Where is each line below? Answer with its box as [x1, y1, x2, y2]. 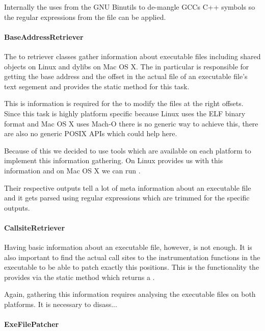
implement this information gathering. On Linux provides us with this [4, 155, 223, 166]
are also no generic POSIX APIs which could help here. [4, 128, 177, 139]
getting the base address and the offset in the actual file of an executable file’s [4, 71, 248, 82]
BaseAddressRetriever [4, 31, 84, 42]
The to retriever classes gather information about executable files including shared [4, 50, 261, 61]
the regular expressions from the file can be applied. [4, 11, 166, 22]
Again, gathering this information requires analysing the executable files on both [4, 289, 256, 299]
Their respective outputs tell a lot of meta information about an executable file [4, 182, 251, 193]
